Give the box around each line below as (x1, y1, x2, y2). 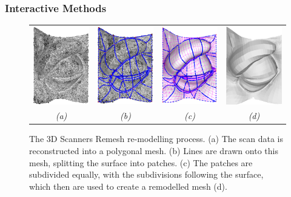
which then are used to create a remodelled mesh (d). (29, 179, 227, 192)
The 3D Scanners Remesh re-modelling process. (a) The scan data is (29, 132, 283, 145)
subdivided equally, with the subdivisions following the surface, (29, 168, 264, 181)
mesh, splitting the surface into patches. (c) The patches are (29, 156, 253, 169)
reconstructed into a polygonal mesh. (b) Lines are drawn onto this (29, 144, 278, 157)
